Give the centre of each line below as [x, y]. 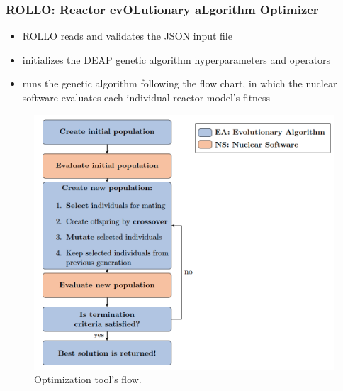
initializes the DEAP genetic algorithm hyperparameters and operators [176, 59]
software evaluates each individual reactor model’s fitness [146, 97]
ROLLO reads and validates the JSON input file [127, 36]
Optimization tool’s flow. [88, 379]
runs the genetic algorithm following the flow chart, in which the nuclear [180, 83]
